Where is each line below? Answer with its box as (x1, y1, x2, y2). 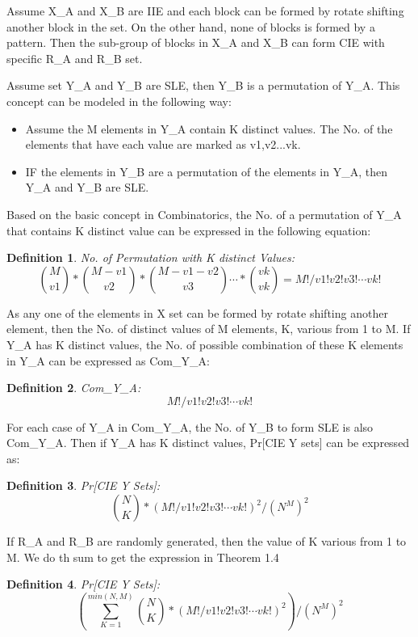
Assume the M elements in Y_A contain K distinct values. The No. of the (25, 120, 393, 137)
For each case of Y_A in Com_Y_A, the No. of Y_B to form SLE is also (6, 418, 374, 435)
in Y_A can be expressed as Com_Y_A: (6, 352, 210, 369)
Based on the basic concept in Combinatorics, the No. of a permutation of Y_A (6, 205, 402, 222)
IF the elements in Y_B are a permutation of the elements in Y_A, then (25, 162, 387, 179)
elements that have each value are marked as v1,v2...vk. (25, 136, 301, 153)
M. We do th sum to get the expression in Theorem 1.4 (6, 548, 279, 565)
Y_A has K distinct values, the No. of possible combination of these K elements (6, 335, 403, 352)
